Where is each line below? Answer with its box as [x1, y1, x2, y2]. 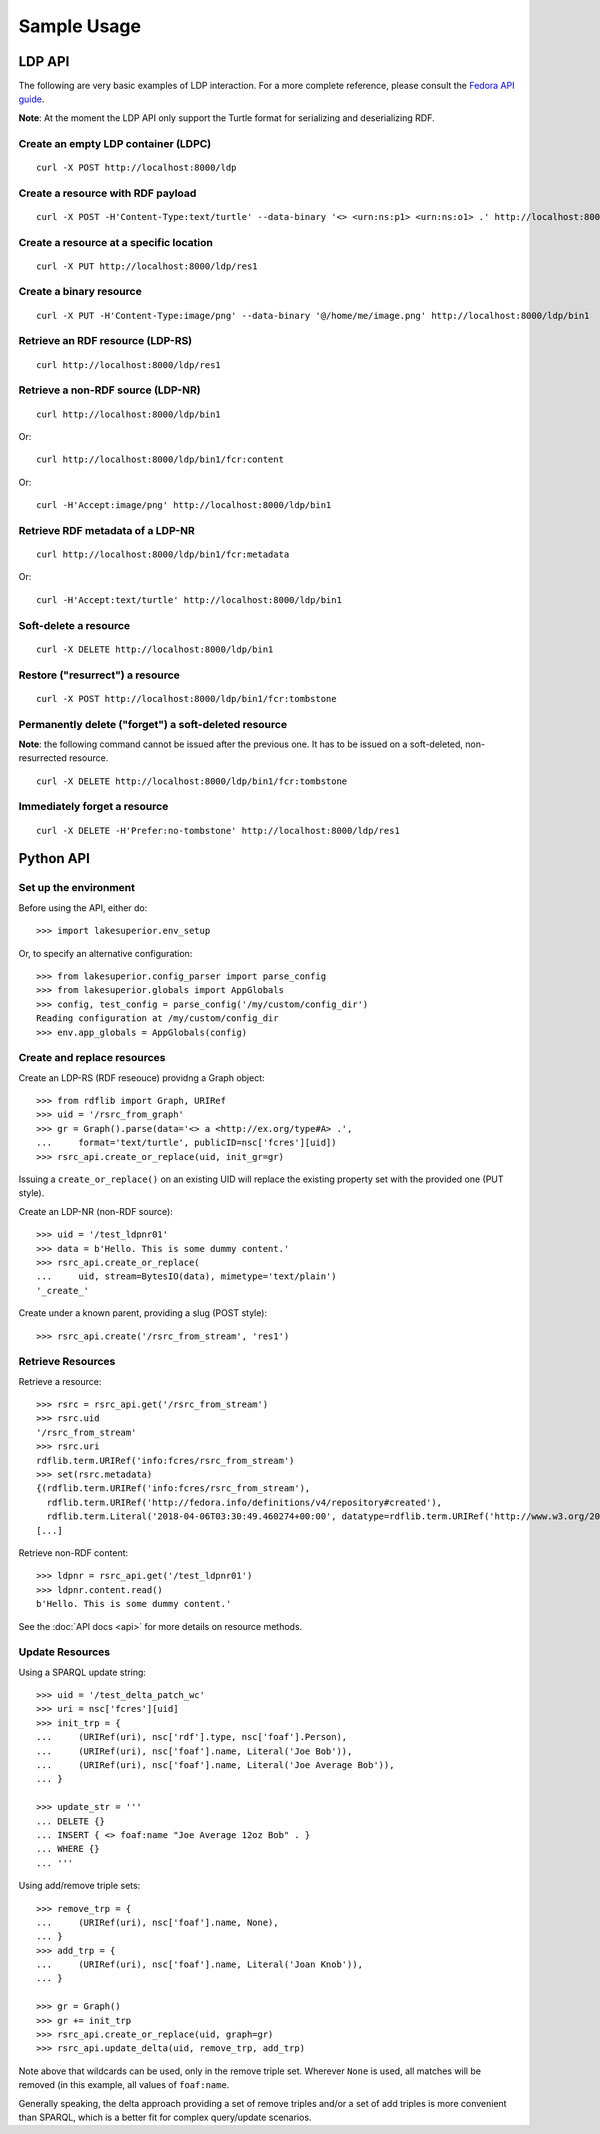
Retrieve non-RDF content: [18, 1546, 129, 1559]
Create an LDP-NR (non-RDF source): [18, 1205, 174, 1217]
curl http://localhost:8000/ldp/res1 [36, 359, 222, 370]
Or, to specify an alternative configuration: [18, 947, 193, 959]
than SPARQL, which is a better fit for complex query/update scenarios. [18, 2111, 312, 2123]
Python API [18, 850, 90, 867]
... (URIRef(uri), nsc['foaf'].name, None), [36, 1916, 279, 1928]
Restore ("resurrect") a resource [18, 668, 180, 682]
